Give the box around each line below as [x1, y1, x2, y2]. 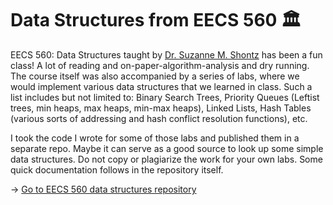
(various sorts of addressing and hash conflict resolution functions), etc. [10, 112, 308, 124]
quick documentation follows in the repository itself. [10, 163, 224, 176]
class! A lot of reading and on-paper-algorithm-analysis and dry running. [10, 59, 310, 71]
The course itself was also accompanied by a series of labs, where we [10, 70, 300, 82]
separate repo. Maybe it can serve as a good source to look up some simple [10, 142, 324, 154]
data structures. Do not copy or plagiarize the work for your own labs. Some [10, 153, 323, 165]
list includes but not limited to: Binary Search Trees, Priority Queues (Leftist [10, 91, 320, 103]
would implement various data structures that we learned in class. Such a [10, 80, 313, 92]
